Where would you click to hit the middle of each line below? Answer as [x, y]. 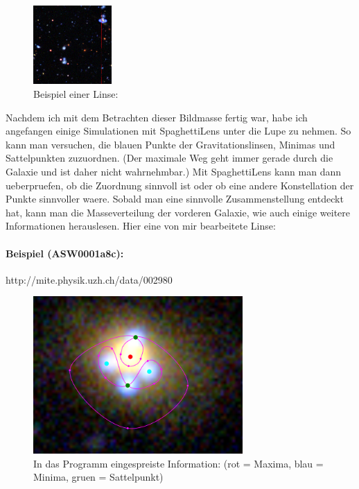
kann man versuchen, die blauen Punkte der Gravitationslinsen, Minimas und [170, 144]
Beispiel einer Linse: [76, 93]
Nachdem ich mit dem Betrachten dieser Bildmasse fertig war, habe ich [157, 117]
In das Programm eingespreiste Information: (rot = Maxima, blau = [178, 463]
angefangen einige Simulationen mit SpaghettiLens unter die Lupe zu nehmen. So [178, 131]
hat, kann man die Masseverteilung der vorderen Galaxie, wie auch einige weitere [178, 212]
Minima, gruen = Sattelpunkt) [98, 477]
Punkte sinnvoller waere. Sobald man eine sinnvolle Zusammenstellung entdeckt [175, 199]
